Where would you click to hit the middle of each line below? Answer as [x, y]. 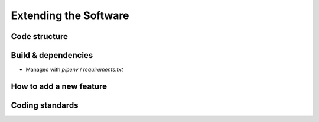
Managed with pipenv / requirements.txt [74, 70]
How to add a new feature [59, 86]
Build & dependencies [52, 55]
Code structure [39, 36]
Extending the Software [70, 15]
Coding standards [45, 105]
